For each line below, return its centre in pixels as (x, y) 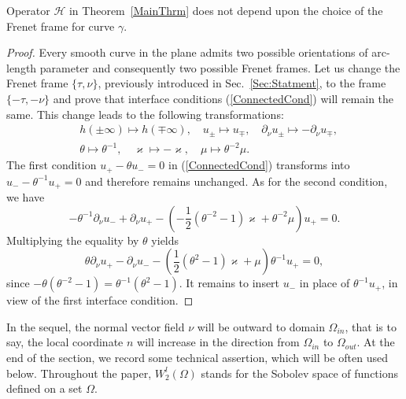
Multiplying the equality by (73, 240)
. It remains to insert (229, 283)
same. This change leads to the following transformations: (145, 114)
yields (165, 240)
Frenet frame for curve (61, 26)
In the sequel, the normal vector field (96, 326)
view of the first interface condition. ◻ (100, 300)
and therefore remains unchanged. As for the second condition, (236, 181)
